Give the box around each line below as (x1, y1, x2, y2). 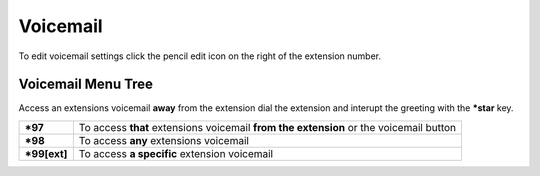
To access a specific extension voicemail (78, 146, 274, 160)
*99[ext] (24, 146, 68, 160)
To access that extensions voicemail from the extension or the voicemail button (78, 120, 457, 134)
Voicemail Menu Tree (18, 76, 154, 93)
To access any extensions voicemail (78, 133, 250, 147)
